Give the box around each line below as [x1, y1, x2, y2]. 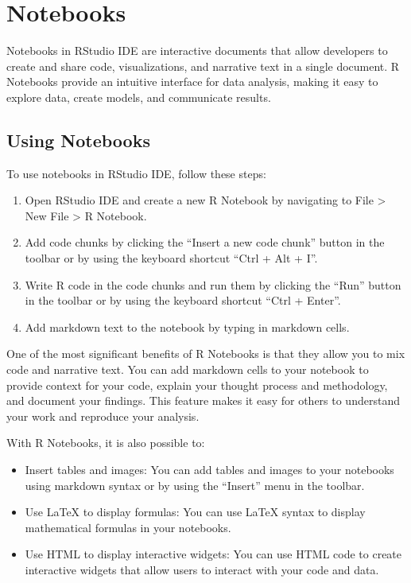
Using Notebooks [6, 127, 150, 152]
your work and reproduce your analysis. [6, 407, 200, 424]
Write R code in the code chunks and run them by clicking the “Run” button [25, 276, 401, 293]
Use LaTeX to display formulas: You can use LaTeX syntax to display [25, 503, 366, 520]
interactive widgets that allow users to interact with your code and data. [25, 561, 379, 577]
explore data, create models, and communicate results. [6, 88, 271, 105]
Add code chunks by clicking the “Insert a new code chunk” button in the [25, 234, 385, 251]
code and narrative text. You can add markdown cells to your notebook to [6, 361, 369, 378]
